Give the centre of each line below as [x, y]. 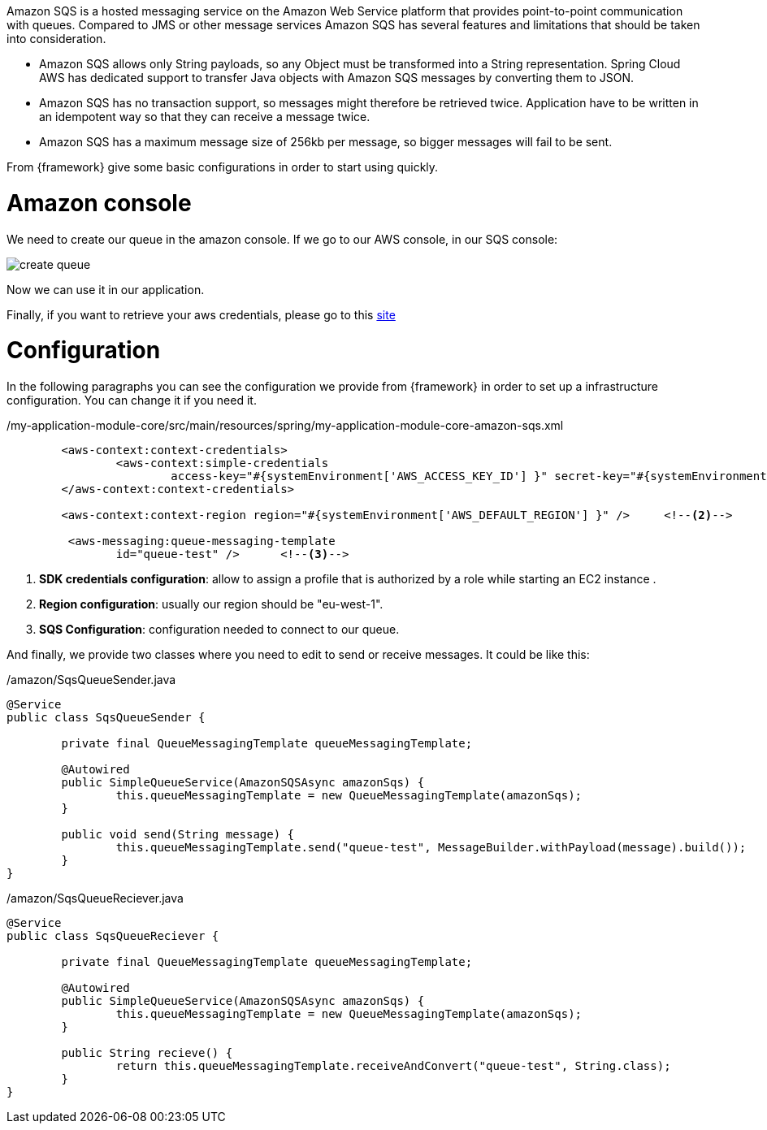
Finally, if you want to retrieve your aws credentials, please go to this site [201, 314]
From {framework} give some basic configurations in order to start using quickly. [223, 167]
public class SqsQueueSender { [106, 717]
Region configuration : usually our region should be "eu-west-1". [211, 604]
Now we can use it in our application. [106, 289]
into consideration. [56, 39]
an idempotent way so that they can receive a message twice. [205, 117]
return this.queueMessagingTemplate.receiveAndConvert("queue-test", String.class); [393, 1066]
